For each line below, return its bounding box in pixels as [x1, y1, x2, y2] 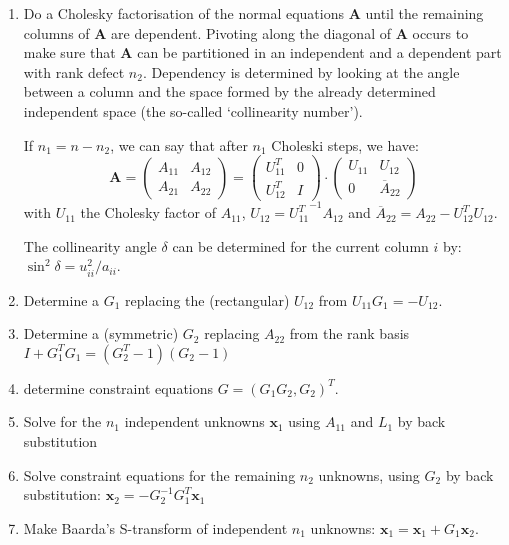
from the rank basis [289, 323, 410, 344]
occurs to [412, 22, 469, 43]
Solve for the [23, 411, 102, 432]
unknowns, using [318, 464, 420, 485]
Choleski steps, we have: [271, 134, 419, 155]
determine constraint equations [23, 377, 214, 398]
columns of [23, 22, 90, 43]
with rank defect [23, 61, 125, 82]
